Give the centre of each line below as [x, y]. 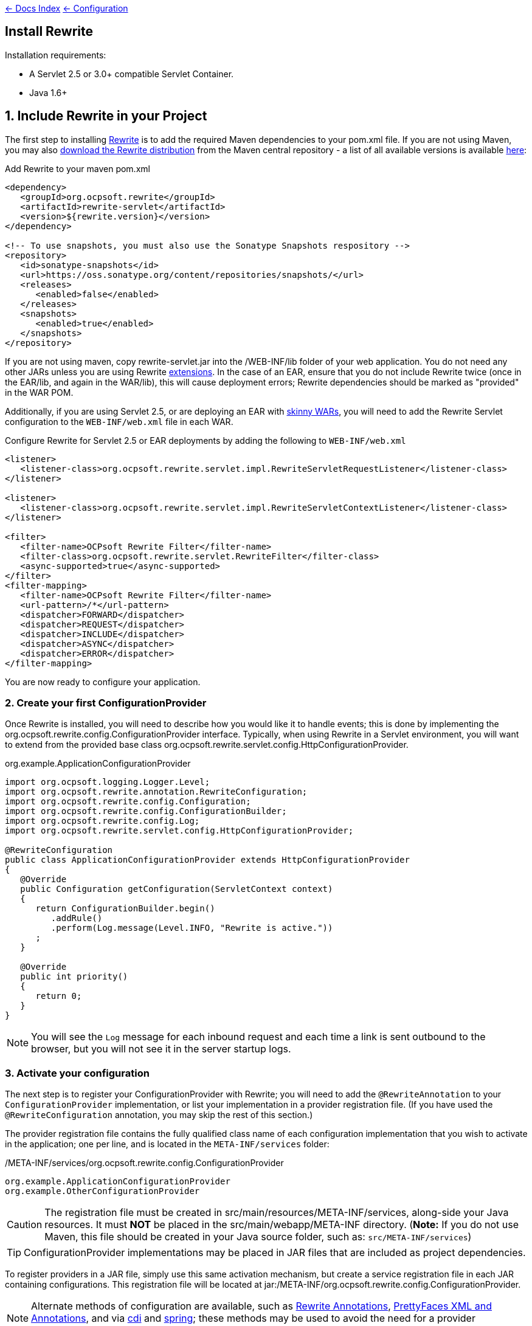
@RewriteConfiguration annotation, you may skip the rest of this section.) [159, 1115]
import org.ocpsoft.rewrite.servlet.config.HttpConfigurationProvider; [179, 831]
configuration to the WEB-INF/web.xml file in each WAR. [119, 421]
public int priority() [74, 977]
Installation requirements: [56, 55]
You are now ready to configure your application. [103, 682]
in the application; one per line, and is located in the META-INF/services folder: [167, 1144]
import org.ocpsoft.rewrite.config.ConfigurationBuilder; [146, 811]
